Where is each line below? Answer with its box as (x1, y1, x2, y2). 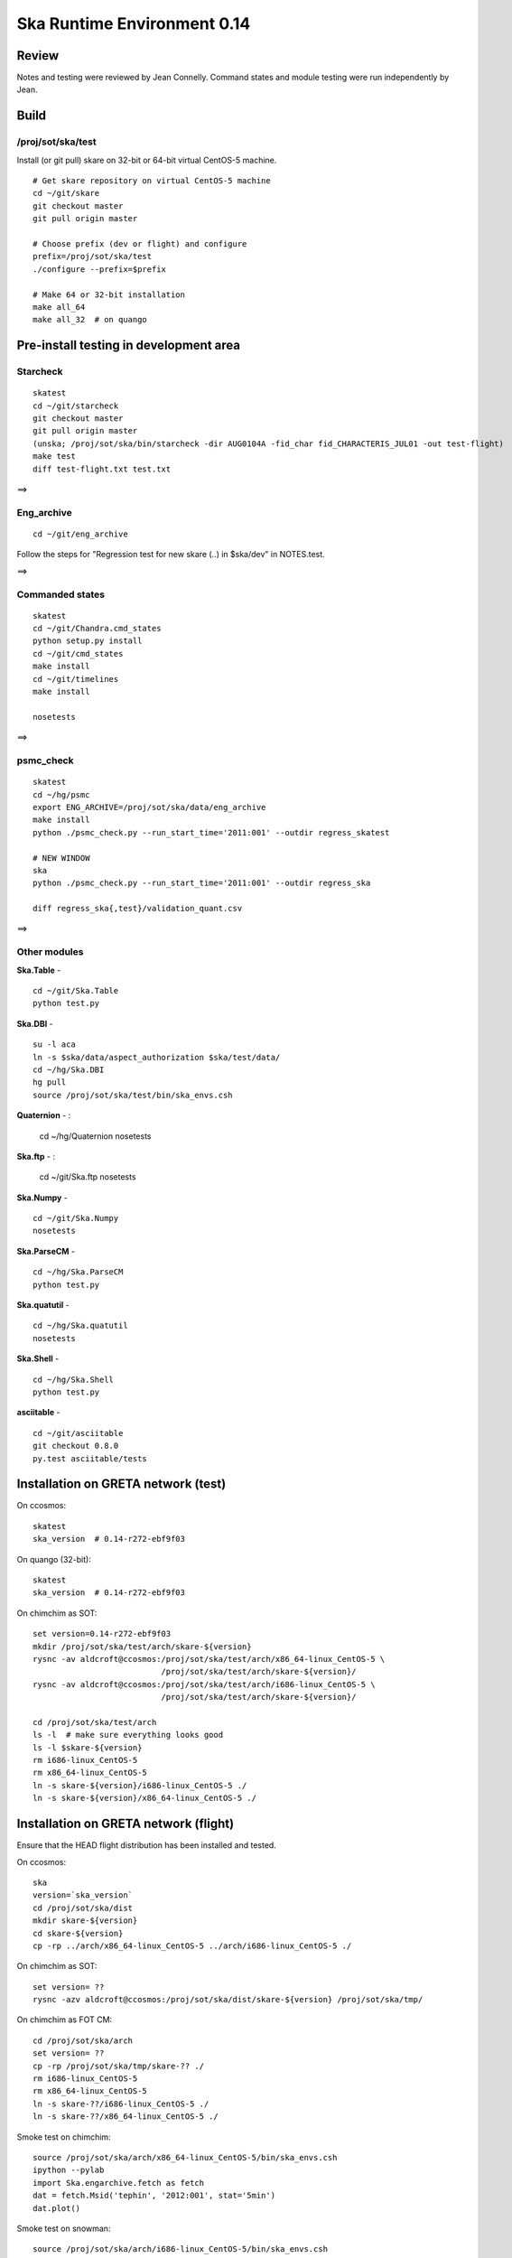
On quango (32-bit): (16, 1554, 92, 1564)
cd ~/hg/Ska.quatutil (33, 1320, 128, 1331)
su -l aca (33, 1040, 76, 1050)
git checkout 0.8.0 (33, 1441, 119, 1451)
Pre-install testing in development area (16, 338, 241, 353)
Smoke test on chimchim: (16, 2132, 112, 2142)
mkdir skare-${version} (33, 1916, 138, 1926)
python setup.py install (33, 636, 143, 646)
